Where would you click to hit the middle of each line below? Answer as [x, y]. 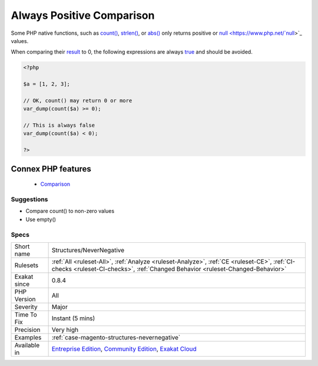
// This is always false [59, 126]
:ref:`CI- [284, 261]
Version [25, 299]
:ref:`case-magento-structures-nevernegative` [116, 337]
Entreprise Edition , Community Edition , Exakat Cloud [124, 349]
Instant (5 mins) [73, 318]
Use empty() [41, 219]
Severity [26, 306]
